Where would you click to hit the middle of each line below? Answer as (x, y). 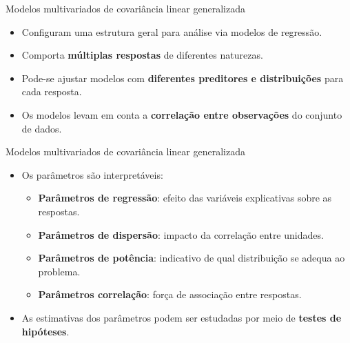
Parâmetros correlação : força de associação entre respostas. (170, 294)
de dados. (42, 128)
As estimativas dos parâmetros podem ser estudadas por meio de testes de (182, 317)
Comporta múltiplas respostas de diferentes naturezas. (142, 55)
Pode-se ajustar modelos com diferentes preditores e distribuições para (183, 78)
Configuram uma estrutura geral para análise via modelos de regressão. (172, 31)
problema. (59, 271)
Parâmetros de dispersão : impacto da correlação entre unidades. (181, 234)
